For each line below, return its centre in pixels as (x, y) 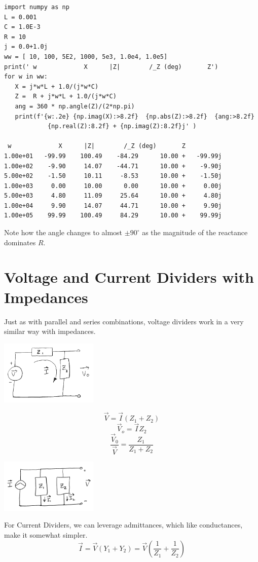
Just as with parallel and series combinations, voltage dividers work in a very (124, 321)
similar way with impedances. (50, 331)
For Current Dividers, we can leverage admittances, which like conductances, (123, 525)
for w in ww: (26, 77)
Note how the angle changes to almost (63, 232)
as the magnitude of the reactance (195, 232)
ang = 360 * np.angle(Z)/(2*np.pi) (75, 106)
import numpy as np (37, 7)
